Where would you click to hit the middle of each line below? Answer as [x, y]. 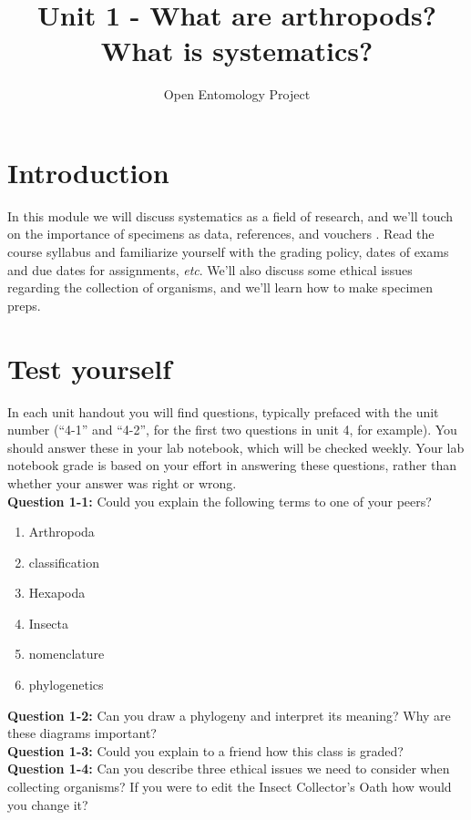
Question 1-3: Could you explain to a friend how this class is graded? [205, 750]
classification [64, 562]
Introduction [88, 172]
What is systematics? [237, 51]
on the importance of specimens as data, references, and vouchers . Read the [221, 234]
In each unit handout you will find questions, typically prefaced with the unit [223, 411]
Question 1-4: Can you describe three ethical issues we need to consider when [229, 769]
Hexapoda [57, 593]
